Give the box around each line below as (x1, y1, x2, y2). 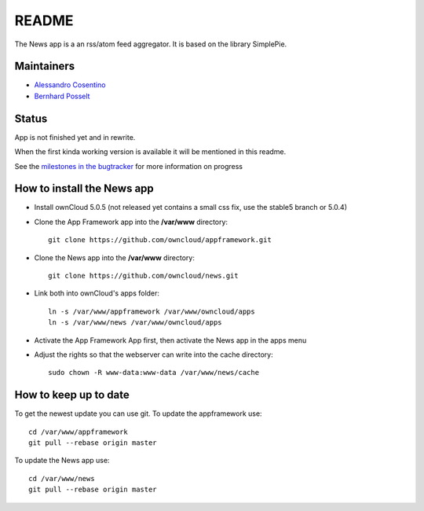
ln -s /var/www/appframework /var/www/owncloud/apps (48, 307, 255, 316)
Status (14, 112, 48, 125)
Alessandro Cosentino (34, 80, 106, 90)
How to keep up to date (14, 388, 130, 402)
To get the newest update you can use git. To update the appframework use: (14, 409, 262, 418)
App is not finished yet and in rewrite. (14, 132, 136, 142)
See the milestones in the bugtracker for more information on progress (14, 161, 243, 171)
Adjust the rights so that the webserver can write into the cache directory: (34, 350, 274, 359)
